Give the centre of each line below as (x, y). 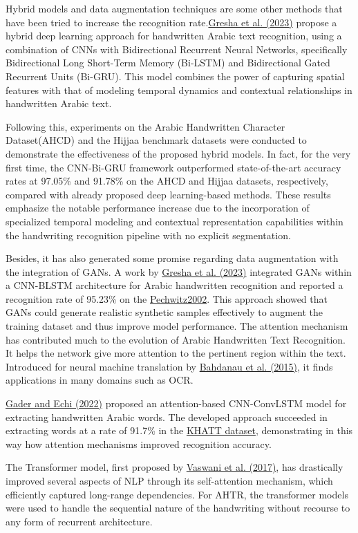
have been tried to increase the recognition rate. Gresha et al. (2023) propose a (171, 22)
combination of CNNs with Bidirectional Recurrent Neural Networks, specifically (177, 49)
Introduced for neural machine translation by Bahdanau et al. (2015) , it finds (169, 366)
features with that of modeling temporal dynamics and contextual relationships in (179, 90)
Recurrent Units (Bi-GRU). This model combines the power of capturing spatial (175, 76)
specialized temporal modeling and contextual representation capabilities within (175, 221)
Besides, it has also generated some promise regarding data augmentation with (172, 258)
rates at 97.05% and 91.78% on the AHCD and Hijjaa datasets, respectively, (167, 181)
